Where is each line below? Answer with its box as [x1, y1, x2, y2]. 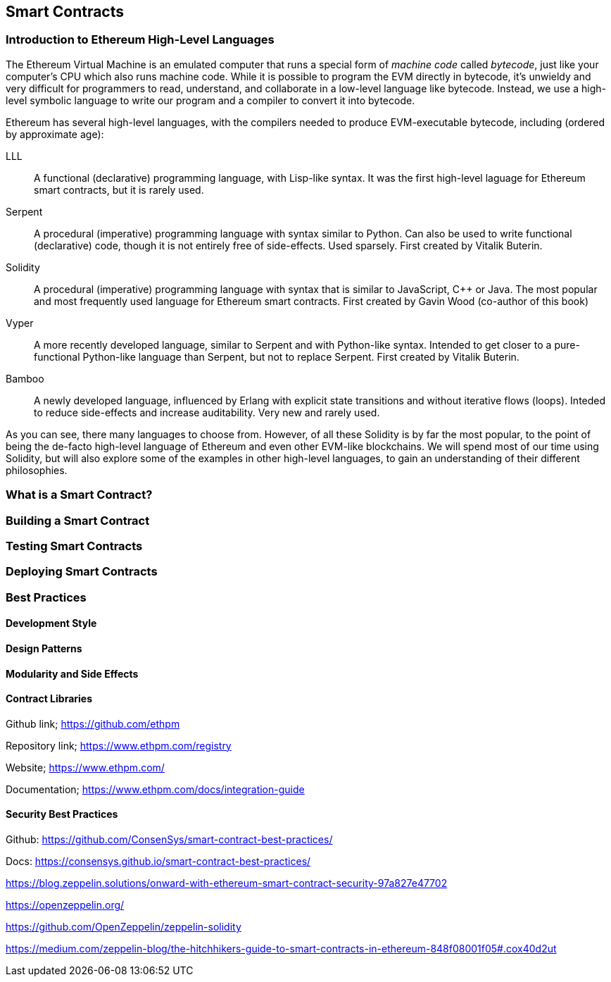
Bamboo [6, 372, 44, 385]
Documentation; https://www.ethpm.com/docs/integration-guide [6, 783, 305, 795]
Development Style [6, 617, 97, 630]
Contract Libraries [6, 692, 93, 705]
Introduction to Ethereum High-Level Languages [6, 32, 275, 47]
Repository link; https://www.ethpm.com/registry [6, 739, 232, 752]
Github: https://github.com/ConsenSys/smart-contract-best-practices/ [6, 833, 333, 845]
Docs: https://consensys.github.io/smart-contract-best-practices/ [6, 854, 311, 867]
